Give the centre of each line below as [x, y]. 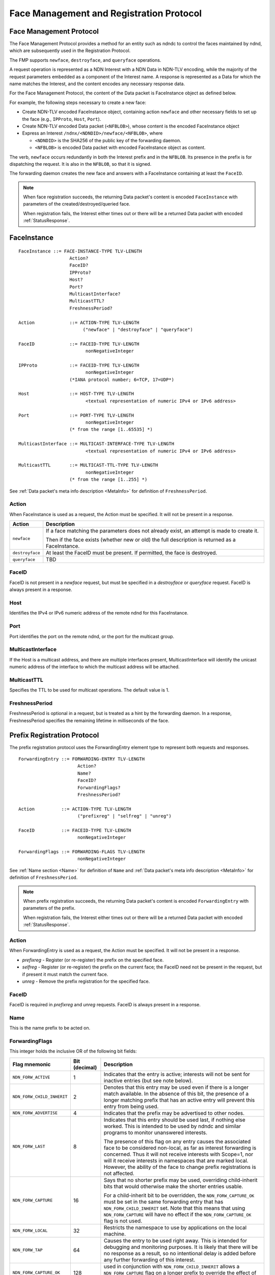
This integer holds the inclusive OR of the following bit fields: [73, 1051]
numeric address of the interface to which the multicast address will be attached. [95, 667]
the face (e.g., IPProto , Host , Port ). [62, 119]
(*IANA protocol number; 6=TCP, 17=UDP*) [122, 379]
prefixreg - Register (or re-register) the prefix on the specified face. [93, 960]
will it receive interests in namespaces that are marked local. [176, 1160]
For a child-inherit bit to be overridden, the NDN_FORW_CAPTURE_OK [179, 1195]
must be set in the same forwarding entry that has [163, 1202]
